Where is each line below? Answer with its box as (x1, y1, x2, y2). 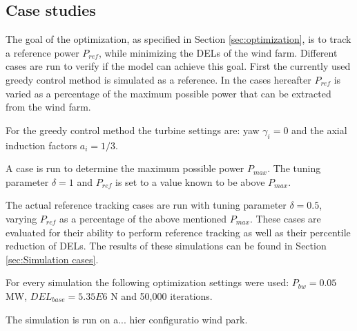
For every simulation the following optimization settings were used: (6, 275, 289, 290)
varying (6, 211, 37, 225)
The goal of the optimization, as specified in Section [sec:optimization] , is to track (6, 32, 351, 46)
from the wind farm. (6, 100, 91, 114)
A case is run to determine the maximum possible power (6, 161, 244, 176)
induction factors (6, 138, 77, 152)
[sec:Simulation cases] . (6, 252, 99, 266)
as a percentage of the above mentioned (59, 211, 227, 225)
